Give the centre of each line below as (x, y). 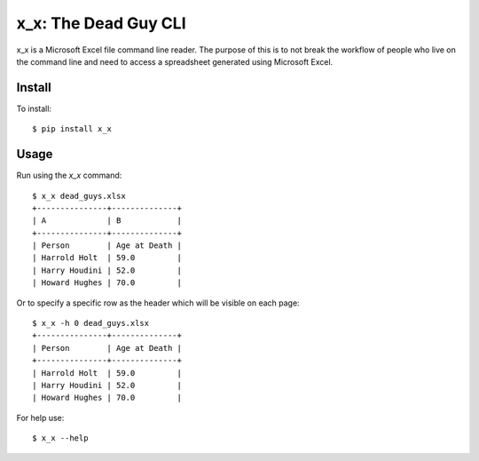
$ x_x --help (60, 438)
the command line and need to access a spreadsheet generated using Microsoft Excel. (175, 61)
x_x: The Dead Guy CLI (101, 23)
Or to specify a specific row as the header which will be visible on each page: (158, 303)
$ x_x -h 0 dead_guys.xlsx (91, 323)
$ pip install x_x (72, 129)
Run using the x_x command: (69, 175)
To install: (34, 108)
